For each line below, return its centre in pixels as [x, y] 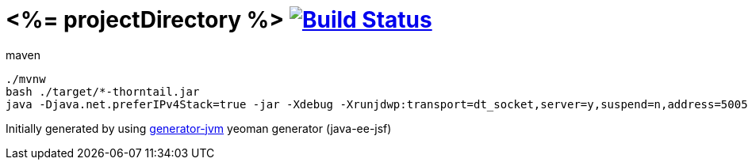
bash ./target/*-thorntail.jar [103, 91]
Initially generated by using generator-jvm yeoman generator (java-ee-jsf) [199, 128]
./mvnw [26, 79]
